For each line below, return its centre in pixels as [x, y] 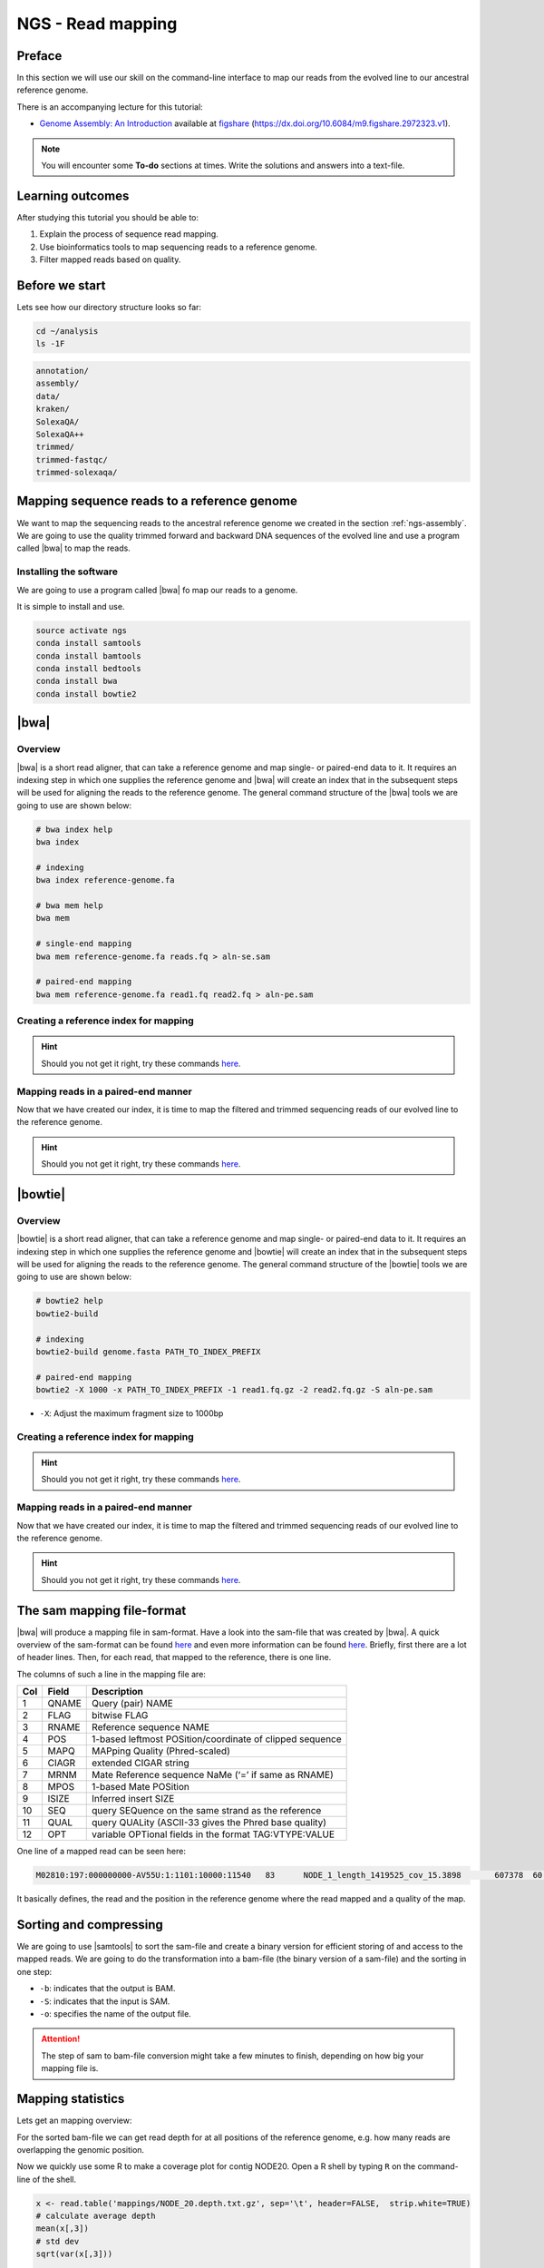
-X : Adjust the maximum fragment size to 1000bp [131, 1413]
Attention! [61, 2039]
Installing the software [67, 572]
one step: [34, 1971]
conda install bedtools [89, 669]
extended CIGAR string [141, 1763]
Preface [39, 56]
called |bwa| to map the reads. [73, 548]
